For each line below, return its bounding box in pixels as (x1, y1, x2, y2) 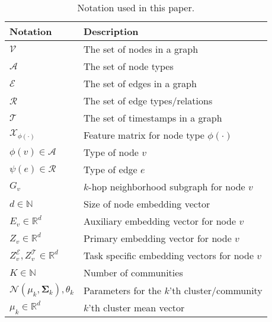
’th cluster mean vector (88, 301, 185, 314)
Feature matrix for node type (84, 128, 204, 142)
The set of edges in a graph (84, 76, 197, 90)
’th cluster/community (169, 283, 263, 297)
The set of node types (84, 59, 174, 73)
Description (84, 24, 139, 38)
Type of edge (84, 162, 137, 176)
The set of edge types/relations (84, 94, 213, 107)
